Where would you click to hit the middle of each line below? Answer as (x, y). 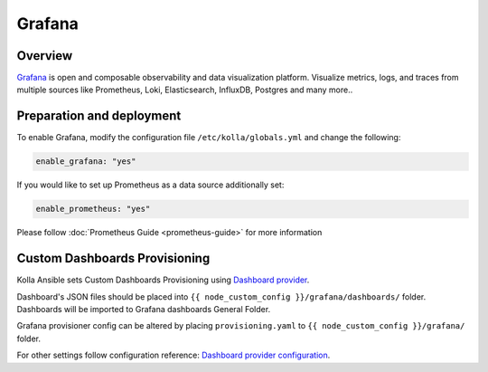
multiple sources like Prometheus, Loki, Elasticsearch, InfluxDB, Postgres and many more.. (185, 90)
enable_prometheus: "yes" (93, 209)
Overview (45, 56)
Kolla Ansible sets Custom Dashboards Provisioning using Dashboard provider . (163, 280)
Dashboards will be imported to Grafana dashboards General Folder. (144, 309)
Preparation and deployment (99, 116)
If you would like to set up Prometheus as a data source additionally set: (150, 185)
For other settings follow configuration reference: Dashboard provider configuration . (174, 355)
